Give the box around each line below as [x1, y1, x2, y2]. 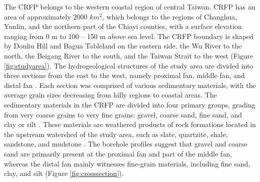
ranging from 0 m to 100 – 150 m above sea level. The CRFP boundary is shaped [4, 30, 254, 41]
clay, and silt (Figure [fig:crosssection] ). [4, 168, 124, 178]
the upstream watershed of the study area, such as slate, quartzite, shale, [4, 128, 228, 139]
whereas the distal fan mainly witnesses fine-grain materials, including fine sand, [4, 158, 250, 168]
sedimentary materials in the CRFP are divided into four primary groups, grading [4, 99, 255, 109]
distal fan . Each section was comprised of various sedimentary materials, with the [4, 79, 256, 90]
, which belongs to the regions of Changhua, [102, 11, 237, 21]
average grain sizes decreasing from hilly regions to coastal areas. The [4, 89, 217, 100]
